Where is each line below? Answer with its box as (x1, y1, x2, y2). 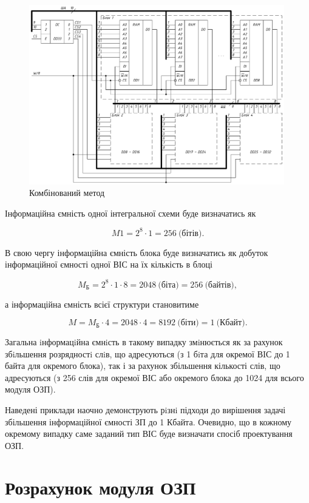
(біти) (177, 319, 199, 328)
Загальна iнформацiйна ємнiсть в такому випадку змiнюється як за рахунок (5, 336, 283, 348)
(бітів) (178, 229, 202, 238)
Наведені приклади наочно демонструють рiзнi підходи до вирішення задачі (5, 403, 286, 416)
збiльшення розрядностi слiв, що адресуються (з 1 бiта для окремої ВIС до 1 (5, 347, 290, 360)
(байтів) (205, 280, 234, 289)
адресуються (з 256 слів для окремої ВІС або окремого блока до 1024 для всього (5, 371, 304, 383)
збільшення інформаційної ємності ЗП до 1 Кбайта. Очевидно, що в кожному (5, 415, 292, 428)
